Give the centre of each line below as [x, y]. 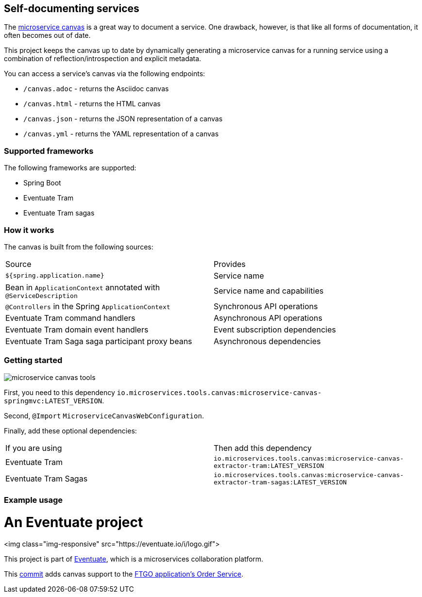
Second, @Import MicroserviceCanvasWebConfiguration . [104, 415]
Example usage [34, 500]
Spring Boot [42, 183]
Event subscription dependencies [275, 329]
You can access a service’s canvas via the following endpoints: [105, 74]
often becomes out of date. [47, 35]
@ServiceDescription [42, 296]
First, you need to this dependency [59, 392]
